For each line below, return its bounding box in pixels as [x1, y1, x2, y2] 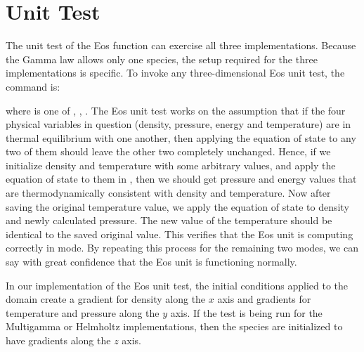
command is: [6, 79, 60, 93]
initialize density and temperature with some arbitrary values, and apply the [6, 157, 336, 172]
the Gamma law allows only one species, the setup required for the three [6, 51, 318, 66]
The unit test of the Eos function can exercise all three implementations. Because [6, 38, 356, 53]
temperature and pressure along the [6, 305, 160, 320]
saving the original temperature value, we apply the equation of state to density [6, 199, 349, 214]
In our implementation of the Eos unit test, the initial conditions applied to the [6, 278, 349, 292]
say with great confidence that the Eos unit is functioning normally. [6, 254, 297, 269]
